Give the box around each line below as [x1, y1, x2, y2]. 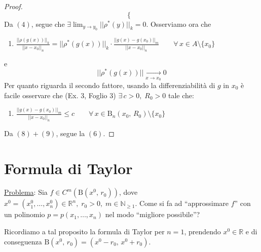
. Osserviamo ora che [146, 18, 211, 29]
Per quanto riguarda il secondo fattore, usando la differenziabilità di [4, 80, 215, 90]
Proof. [4, 1, 23, 11]
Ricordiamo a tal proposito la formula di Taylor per [4, 226, 165, 237]
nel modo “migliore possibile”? [105, 209, 200, 220]
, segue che [31, 18, 65, 29]
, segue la [56, 128, 85, 138]
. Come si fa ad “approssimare [135, 198, 229, 208]
